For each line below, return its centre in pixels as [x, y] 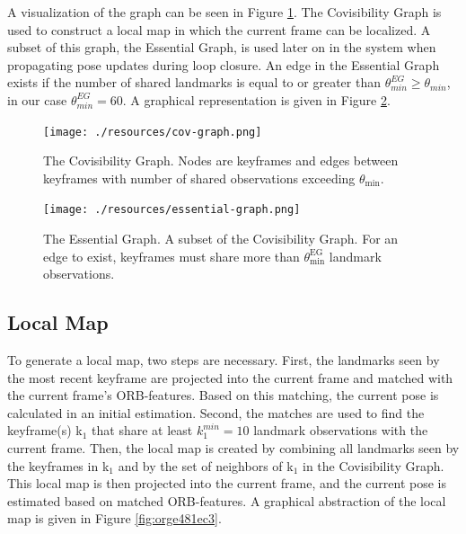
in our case [37, 99]
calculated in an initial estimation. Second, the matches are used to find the [216, 412]
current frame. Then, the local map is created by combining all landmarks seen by [233, 448]
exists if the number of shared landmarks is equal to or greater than [194, 82]
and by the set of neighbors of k [206, 465]
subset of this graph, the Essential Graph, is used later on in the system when [222, 47]
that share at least [142, 430]
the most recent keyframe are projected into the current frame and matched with [230, 377]
